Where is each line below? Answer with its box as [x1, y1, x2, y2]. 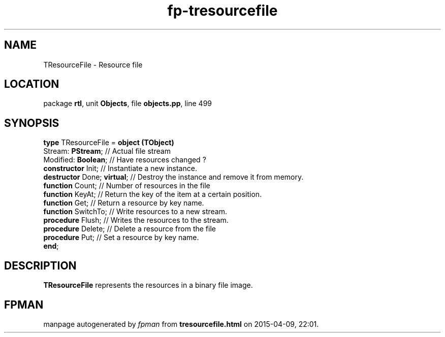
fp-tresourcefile [167, 2, 278, 19]
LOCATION [4, 78, 59, 91]
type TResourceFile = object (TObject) [43, 138, 174, 147]
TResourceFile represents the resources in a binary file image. [43, 281, 253, 290]
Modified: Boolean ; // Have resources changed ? [43, 155, 206, 164]
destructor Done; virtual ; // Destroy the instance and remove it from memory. [43, 173, 304, 182]
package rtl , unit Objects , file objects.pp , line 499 [43, 99, 212, 108]
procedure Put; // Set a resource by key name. [43, 233, 199, 242]
